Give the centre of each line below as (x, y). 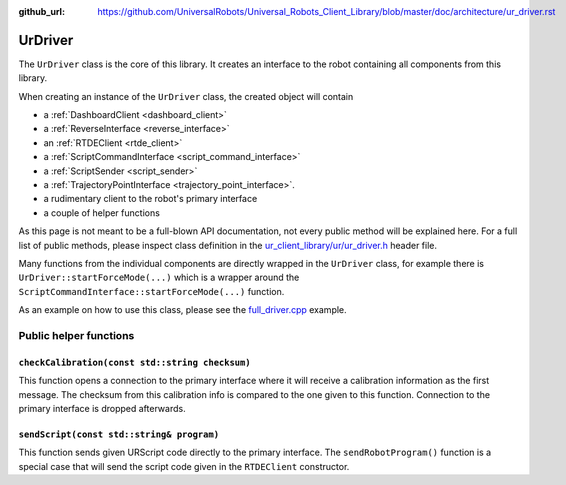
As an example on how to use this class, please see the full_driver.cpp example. (182, 310)
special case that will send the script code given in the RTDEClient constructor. (184, 466)
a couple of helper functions (101, 212)
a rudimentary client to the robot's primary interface (150, 199)
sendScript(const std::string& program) (119, 434)
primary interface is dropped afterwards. (102, 408)
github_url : (41, 11)
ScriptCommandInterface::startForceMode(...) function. (151, 291)
